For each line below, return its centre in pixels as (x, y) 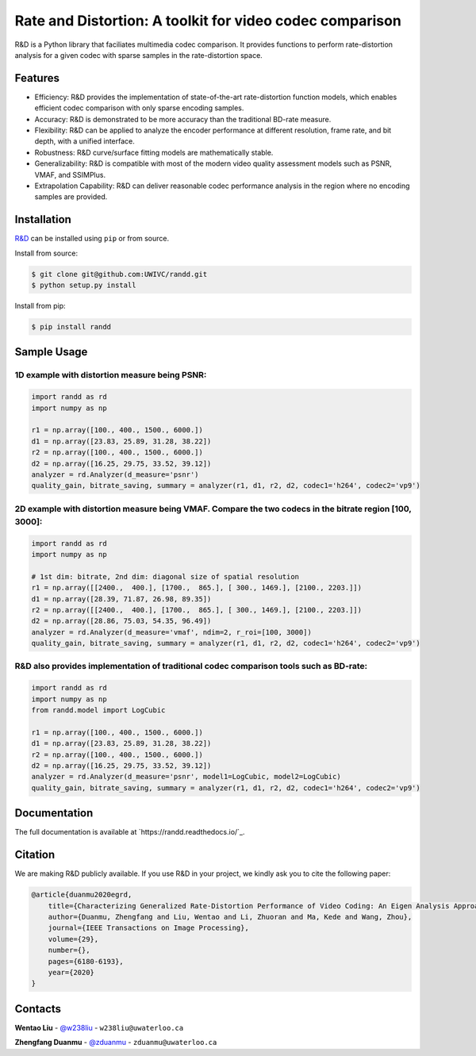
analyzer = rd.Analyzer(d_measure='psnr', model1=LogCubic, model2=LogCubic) (186, 777)
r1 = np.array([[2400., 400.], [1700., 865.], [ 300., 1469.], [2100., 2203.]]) (197, 588)
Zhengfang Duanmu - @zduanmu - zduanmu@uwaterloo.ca (116, 1043)
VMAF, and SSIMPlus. (70, 175)
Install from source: (46, 253)
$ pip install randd (71, 326)
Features (37, 78)
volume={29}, (73, 939)
